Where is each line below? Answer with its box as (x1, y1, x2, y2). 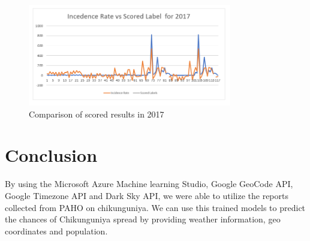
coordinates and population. (5, 224, 108, 237)
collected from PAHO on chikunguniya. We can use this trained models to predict (5, 201, 306, 213)
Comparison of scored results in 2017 (29, 107, 164, 120)
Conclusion (5, 143, 98, 167)
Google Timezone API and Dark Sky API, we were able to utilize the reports (5, 189, 288, 201)
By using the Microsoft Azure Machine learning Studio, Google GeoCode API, (5, 177, 293, 190)
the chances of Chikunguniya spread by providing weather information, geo (5, 213, 281, 225)
